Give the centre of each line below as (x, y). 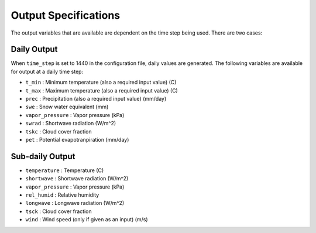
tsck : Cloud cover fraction (59, 211)
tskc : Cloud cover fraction (59, 131)
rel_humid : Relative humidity (62, 195)
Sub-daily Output (43, 156)
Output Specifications (66, 15)
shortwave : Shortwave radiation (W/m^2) (77, 179)
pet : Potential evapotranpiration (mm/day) (77, 139)
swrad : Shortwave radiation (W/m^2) (71, 124)
